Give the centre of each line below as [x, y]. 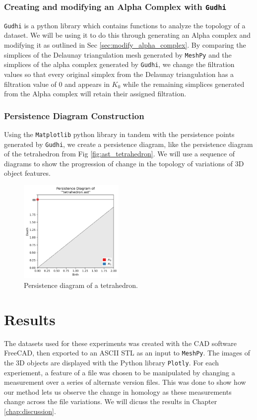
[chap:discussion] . [30, 411]
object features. [27, 173]
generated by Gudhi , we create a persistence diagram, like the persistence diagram [128, 144]
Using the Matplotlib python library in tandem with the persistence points [119, 134]
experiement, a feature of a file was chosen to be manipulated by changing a [120, 372]
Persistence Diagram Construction [74, 115]
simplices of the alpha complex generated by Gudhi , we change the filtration [119, 64]
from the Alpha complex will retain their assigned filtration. [95, 94]
